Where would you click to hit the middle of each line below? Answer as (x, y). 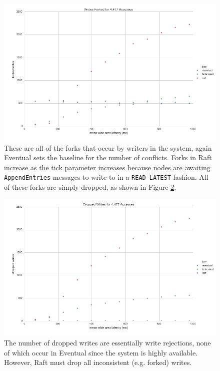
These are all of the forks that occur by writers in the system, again (108, 147)
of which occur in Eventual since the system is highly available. (101, 352)
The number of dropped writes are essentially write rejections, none (107, 343)
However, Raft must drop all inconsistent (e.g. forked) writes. (98, 362)
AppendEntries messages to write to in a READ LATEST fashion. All (106, 177)
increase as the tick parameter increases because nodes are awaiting (107, 167)
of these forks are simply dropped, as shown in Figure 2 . (90, 187)
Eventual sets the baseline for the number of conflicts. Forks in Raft (108, 157)
